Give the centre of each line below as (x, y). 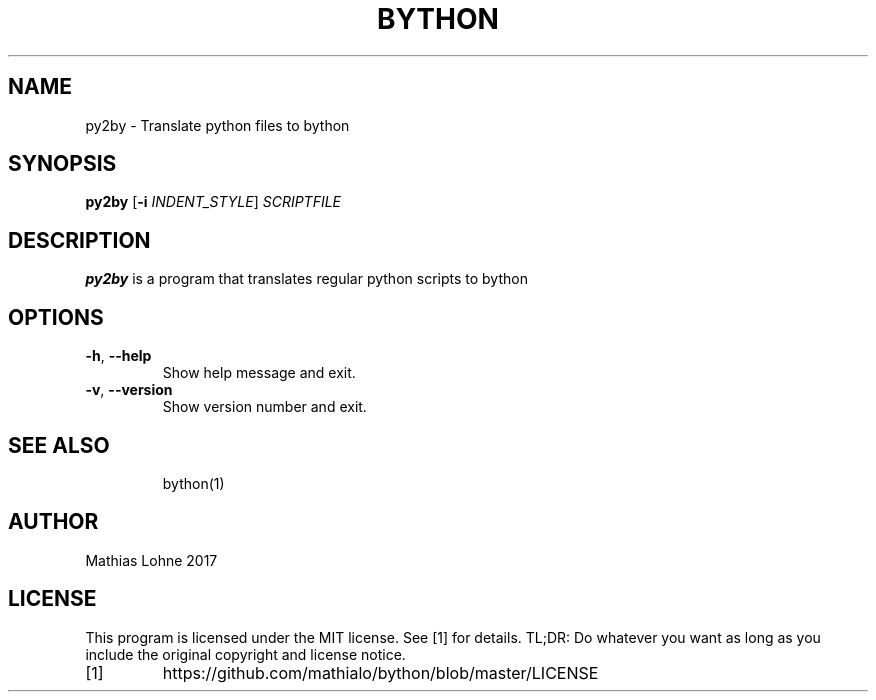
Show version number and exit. (264, 407)
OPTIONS (56, 317)
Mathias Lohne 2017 (151, 560)
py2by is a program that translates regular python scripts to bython (306, 279)
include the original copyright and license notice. (245, 654)
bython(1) (193, 483)
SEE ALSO (59, 445)
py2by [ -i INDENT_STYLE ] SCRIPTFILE (213, 202)
